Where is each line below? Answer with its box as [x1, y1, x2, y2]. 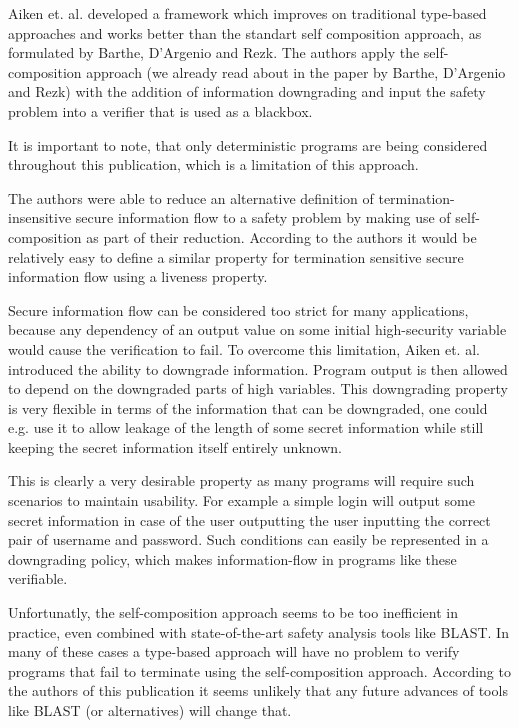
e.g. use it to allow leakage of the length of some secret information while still [8, 417, 484, 438]
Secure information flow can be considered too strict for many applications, [8, 299, 469, 320]
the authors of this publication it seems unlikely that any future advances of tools [8, 680, 508, 701]
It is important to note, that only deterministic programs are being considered [8, 134, 488, 155]
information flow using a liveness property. [8, 266, 268, 287]
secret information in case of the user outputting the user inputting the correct [8, 509, 491, 530]
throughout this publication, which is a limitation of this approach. [8, 154, 419, 175]
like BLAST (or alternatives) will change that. [8, 700, 292, 720]
